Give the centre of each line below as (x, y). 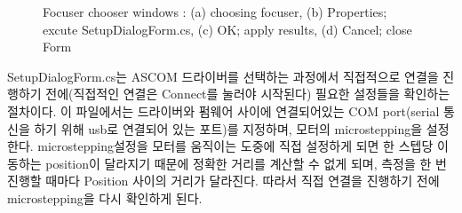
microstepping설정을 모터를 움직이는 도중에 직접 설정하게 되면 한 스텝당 (235, 146)
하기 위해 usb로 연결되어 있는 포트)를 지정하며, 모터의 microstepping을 (228, 128)
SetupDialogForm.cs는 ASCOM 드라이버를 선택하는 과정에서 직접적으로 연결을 (223, 76)
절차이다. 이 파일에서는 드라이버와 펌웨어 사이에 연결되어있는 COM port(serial (223, 110)
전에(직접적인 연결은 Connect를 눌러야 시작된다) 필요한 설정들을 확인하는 (248, 94)
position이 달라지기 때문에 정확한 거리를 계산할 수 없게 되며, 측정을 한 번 (246, 163)
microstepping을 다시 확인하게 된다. (105, 197)
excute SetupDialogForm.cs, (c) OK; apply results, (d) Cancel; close (227, 29)
